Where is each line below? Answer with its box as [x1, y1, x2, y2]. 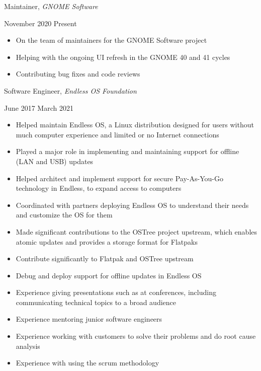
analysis [16, 340, 40, 351]
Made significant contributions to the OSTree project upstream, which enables [16, 226, 257, 237]
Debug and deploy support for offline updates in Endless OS [16, 270, 202, 280]
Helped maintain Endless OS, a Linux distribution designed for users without [16, 119, 254, 130]
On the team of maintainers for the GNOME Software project [16, 35, 207, 45]
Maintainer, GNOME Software [4, 1, 98, 11]
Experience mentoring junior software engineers [16, 314, 162, 324]
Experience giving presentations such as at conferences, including [16, 287, 216, 298]
